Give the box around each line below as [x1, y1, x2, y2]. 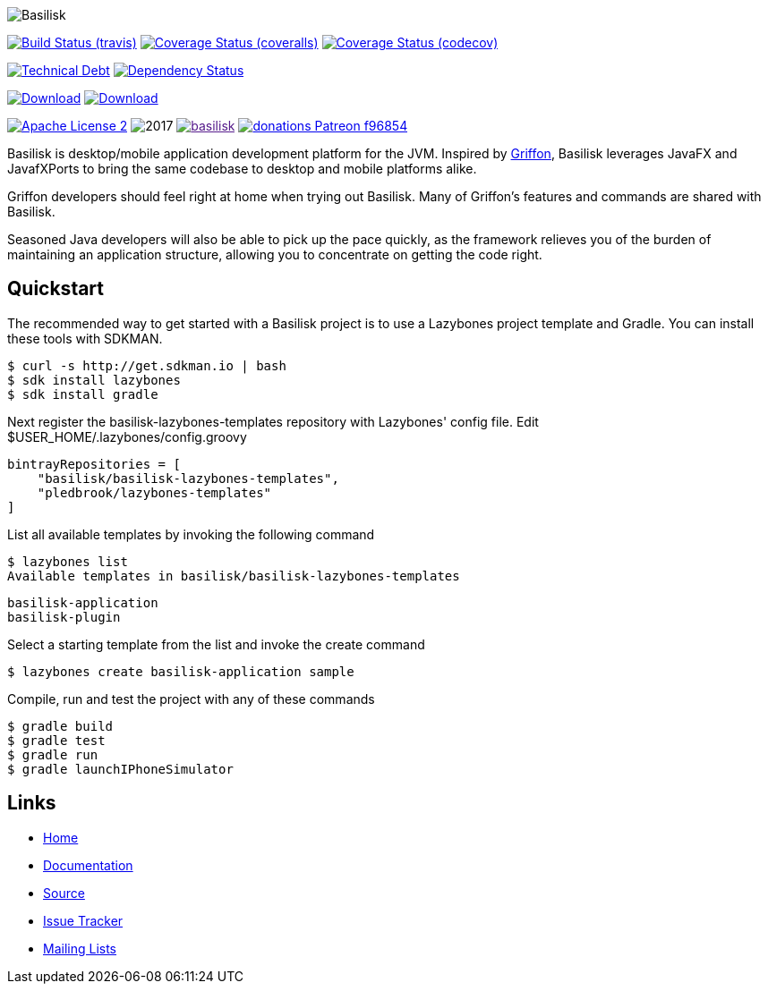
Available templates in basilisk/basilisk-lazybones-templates [7, 568, 460, 583]
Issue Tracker [43, 912, 124, 928]
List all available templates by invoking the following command [7, 526, 375, 542]
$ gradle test [7, 733, 106, 748]
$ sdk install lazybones [7, 372, 181, 387]
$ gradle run [7, 747, 98, 762]
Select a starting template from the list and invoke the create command [7, 636, 425, 652]
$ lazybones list [7, 554, 128, 569]
